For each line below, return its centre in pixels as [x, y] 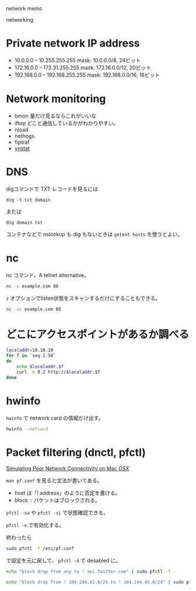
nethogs [24, 136]
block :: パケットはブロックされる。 [57, 500]
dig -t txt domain [28, 200]
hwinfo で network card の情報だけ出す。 [55, 418]
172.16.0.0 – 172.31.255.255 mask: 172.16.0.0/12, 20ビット [83, 67]
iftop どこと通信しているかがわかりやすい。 [66, 123]
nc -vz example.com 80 [34, 309]
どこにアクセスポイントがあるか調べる [98, 334]
